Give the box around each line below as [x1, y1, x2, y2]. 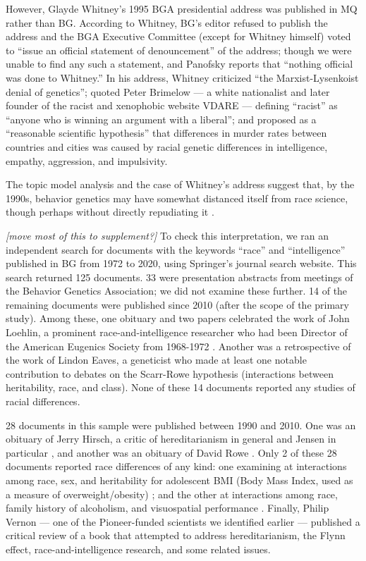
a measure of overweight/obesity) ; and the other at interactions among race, [6, 486, 338, 501]
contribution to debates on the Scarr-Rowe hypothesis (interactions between [6, 366, 334, 381]
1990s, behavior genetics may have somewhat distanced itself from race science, [6, 190, 348, 205]
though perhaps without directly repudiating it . [6, 204, 214, 219]
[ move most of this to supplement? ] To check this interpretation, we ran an [6, 228, 329, 242]
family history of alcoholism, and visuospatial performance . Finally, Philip [6, 500, 329, 515]
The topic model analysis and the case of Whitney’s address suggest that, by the [6, 177, 355, 192]
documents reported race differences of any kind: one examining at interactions [6, 459, 347, 474]
